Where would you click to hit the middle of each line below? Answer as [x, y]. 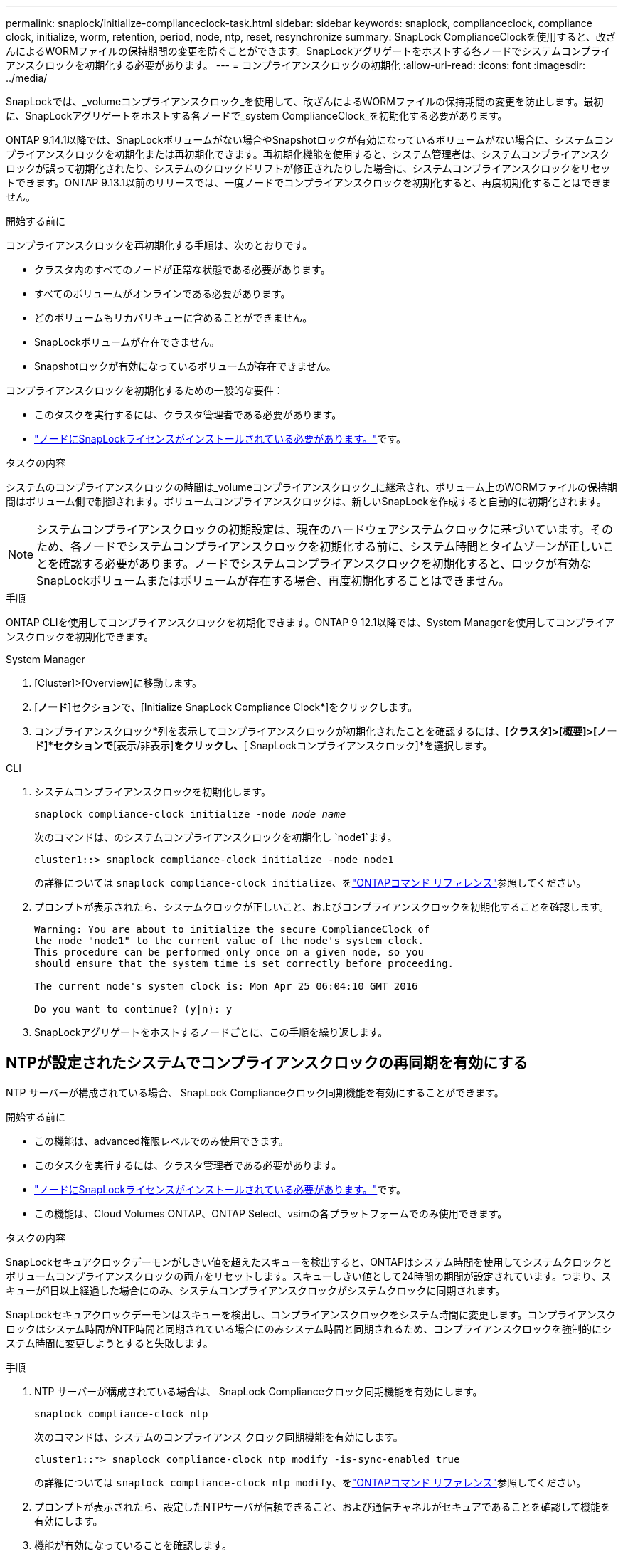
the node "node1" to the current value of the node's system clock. [229, 941]
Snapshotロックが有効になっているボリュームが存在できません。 [185, 366]
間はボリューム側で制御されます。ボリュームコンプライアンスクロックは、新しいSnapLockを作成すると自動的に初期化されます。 [306, 501]
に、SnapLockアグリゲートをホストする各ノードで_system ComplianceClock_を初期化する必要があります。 [257, 116]
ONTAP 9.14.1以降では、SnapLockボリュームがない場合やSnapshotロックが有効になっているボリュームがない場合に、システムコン [310, 140]
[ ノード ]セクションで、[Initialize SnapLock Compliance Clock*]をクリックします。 [226, 707]
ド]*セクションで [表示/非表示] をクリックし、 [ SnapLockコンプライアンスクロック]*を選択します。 [263, 745]
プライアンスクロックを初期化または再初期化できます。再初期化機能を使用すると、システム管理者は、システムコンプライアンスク [308, 154]
